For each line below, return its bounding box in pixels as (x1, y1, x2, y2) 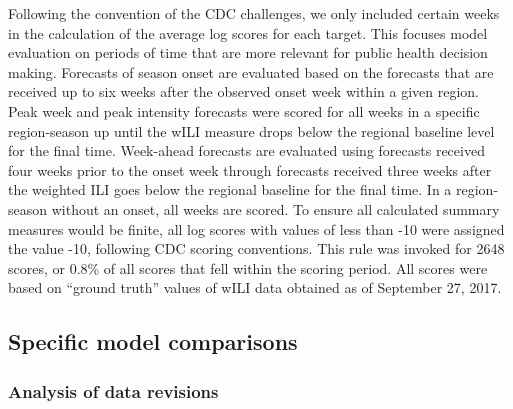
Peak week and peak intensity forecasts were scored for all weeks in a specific (8, 100, 480, 121)
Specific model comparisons (8, 326, 298, 357)
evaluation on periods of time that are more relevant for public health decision (8, 42, 488, 63)
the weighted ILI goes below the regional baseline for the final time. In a (8, 179, 452, 200)
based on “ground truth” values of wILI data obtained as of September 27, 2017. (8, 277, 502, 298)
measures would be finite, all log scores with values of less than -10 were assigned (8, 218, 505, 239)
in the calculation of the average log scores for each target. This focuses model (8, 22, 488, 43)
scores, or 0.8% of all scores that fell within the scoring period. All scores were (8, 257, 488, 278)
